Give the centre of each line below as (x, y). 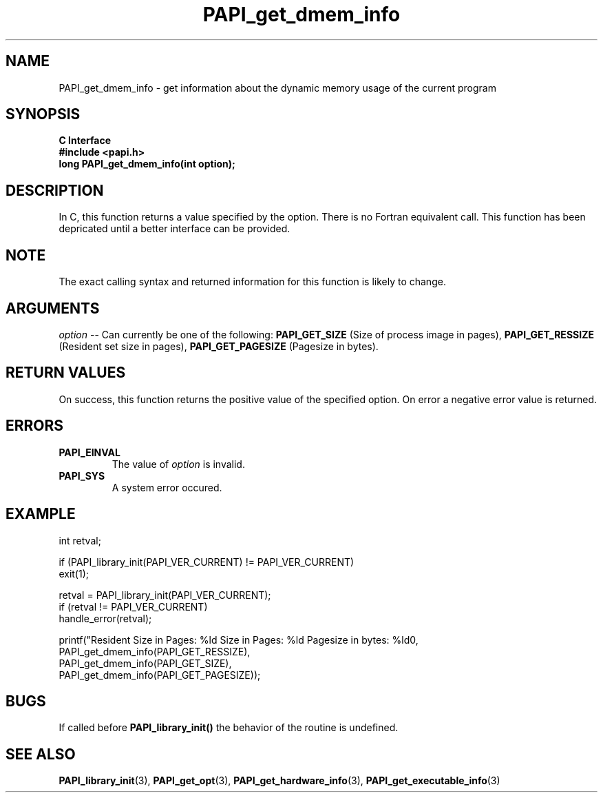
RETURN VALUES (66, 373)
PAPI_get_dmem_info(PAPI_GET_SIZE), (145, 663)
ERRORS (35, 426)
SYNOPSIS (43, 114)
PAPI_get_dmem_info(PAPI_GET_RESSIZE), (155, 651)
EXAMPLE (41, 514)
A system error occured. (167, 487)
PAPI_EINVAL (89, 452)
